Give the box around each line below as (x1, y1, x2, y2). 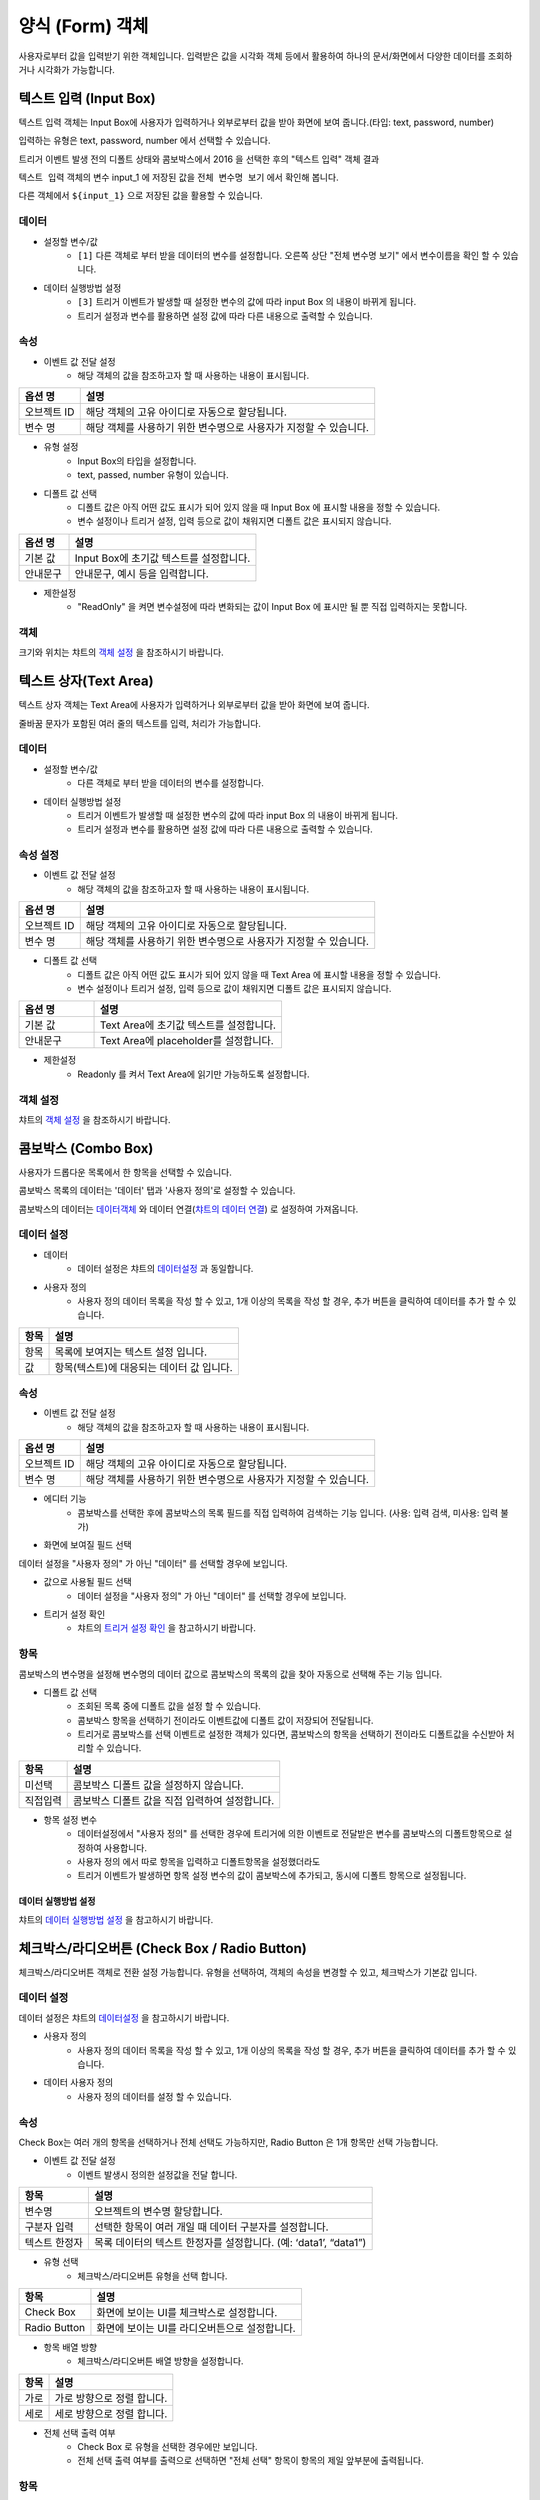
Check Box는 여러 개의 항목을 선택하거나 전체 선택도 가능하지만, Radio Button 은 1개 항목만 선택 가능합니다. (18, 2136, 439, 2148)
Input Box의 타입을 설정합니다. (77, 455, 197, 467)
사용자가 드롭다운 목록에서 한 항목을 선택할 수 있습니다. (18, 1166, 232, 1178)
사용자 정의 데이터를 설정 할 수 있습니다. (77, 2090, 232, 2102)
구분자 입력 (24, 2220, 74, 2234)
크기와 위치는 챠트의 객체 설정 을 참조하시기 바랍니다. (18, 646, 224, 659)
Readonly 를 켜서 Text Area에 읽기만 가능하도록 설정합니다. (77, 1068, 310, 1080)
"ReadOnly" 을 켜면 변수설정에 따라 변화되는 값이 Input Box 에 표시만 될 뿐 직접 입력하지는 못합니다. (77, 601, 468, 613)
